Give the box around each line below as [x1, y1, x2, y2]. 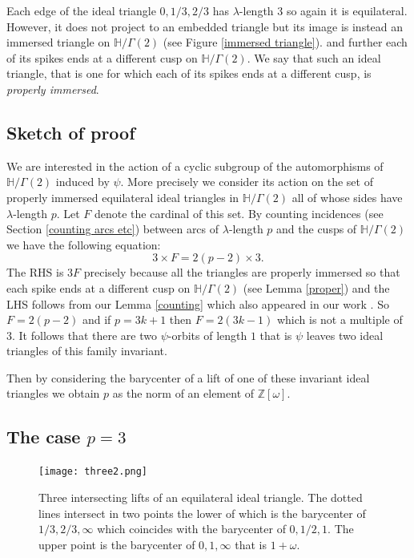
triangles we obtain [6, 385, 100, 402]
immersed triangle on [6, 34, 111, 51]
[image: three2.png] [38, 466, 148, 478]
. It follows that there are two [12, 326, 157, 343]
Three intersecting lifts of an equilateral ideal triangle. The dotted [38, 488, 363, 505]
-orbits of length [167, 326, 247, 343]
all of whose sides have [291, 188, 403, 205]
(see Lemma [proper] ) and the [243, 279, 390, 296]
